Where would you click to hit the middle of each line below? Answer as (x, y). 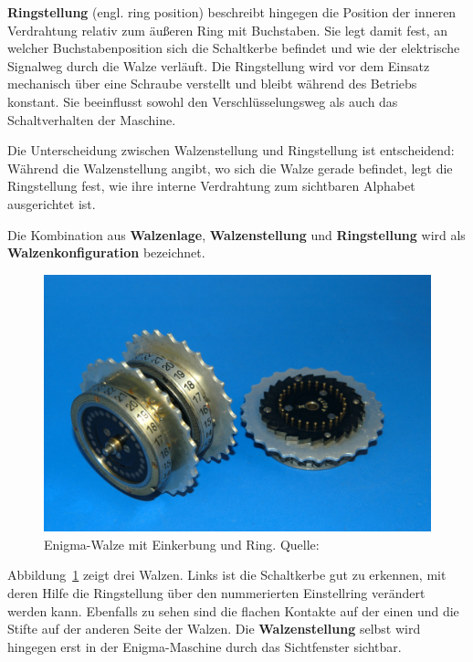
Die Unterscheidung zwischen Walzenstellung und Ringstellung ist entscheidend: (231, 150)
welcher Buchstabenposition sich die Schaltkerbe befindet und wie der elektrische (234, 48)
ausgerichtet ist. (52, 203)
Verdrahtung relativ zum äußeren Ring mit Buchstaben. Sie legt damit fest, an (228, 30)
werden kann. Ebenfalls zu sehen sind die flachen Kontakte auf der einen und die (233, 610)
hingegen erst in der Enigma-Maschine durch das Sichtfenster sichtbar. (205, 646)
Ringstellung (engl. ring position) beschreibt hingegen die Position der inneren (232, 12)
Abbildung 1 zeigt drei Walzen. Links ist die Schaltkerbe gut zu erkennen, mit (227, 575)
